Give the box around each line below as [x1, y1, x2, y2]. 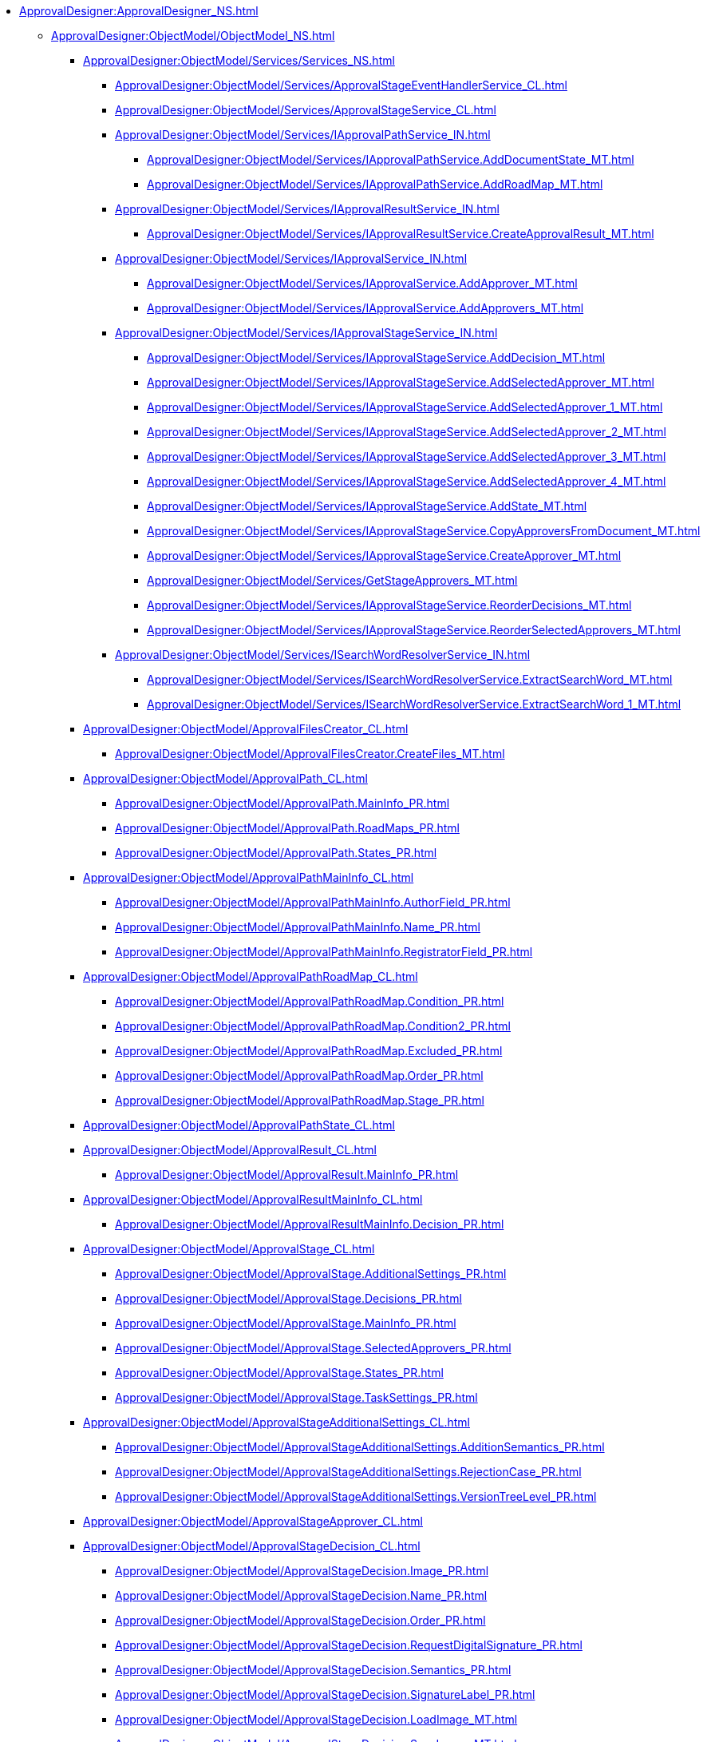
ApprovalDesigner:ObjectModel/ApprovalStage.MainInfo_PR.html [115, 1316, 456, 1330]
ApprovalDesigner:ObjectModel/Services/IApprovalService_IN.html [115, 252, 468, 265]
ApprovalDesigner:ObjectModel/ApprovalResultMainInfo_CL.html [83, 1192, 423, 1206]
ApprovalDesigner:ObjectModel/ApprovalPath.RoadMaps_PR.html [115, 821, 460, 835]
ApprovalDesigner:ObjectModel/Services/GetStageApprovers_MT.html [147, 573, 518, 587]
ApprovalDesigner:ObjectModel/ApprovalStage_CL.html [83, 1242, 375, 1256]
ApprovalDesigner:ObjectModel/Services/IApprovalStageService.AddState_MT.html [147, 499, 587, 513]
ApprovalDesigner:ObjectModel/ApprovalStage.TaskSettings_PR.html [115, 1391, 478, 1404]
